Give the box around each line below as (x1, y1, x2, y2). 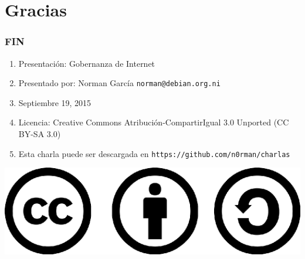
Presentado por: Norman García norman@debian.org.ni (18, 77, 221, 89)
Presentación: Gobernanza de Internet (18, 57, 155, 69)
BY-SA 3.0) (18, 128, 61, 140)
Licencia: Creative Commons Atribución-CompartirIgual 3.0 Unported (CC (18, 116, 289, 128)
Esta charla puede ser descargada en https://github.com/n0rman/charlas (18, 147, 290, 159)
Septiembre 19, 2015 (18, 96, 91, 108)
